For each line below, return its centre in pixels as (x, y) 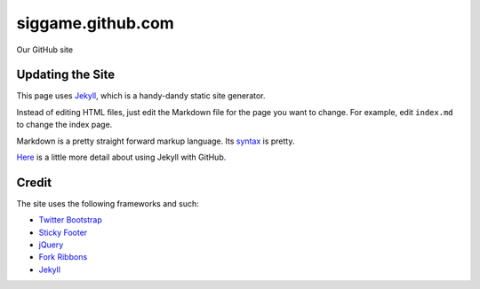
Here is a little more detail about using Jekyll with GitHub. (121, 157)
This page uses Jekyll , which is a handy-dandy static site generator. (141, 96)
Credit (34, 182)
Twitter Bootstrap (70, 220)
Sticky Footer (63, 232)
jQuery (51, 245)
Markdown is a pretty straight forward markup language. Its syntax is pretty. (156, 141)
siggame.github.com (96, 23)
